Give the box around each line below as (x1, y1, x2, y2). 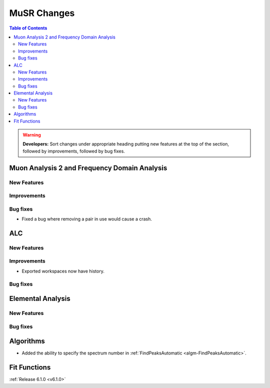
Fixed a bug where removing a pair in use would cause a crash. (21, 216, 152, 222)
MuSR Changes (9, 7, 75, 18)
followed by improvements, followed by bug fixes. (22, 148, 125, 154)
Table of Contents (9, 25, 47, 31)
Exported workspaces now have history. (21, 268, 104, 274)
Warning (22, 132, 41, 138)
